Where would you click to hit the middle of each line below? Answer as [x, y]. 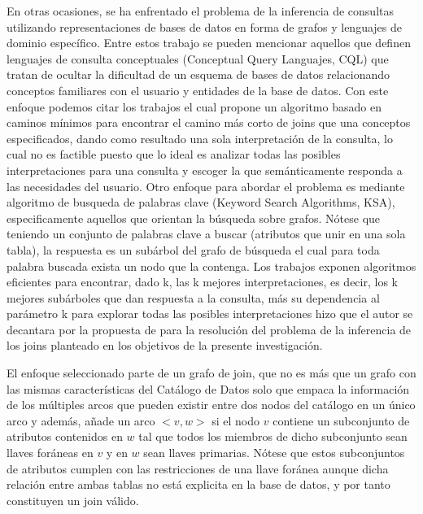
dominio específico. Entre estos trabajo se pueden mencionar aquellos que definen [209, 43]
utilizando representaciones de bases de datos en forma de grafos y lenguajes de [204, 26]
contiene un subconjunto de [341, 420]
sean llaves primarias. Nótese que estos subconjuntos [274, 453]
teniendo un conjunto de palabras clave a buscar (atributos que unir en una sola [206, 234]
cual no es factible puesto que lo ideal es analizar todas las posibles [174, 154]
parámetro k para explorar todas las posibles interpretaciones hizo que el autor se [210, 314]
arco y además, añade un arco [81, 420]
